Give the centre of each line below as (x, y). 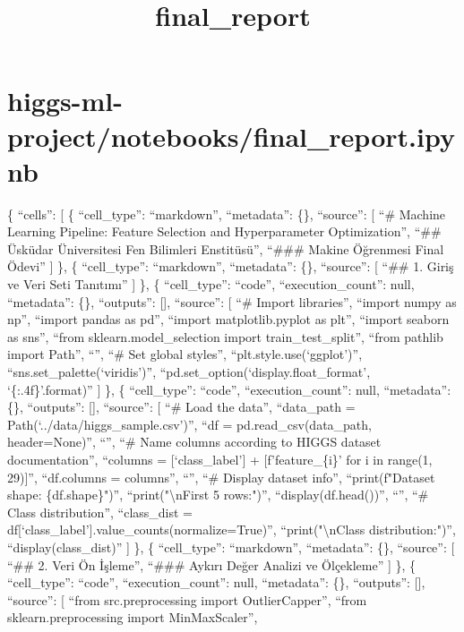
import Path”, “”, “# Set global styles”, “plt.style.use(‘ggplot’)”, (185, 354)
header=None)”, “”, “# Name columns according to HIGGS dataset (194, 442)
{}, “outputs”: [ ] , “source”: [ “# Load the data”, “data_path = (181, 407)
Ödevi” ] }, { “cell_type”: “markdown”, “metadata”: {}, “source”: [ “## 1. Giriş (231, 266)
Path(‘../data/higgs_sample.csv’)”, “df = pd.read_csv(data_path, (189, 424)
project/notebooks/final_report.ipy (231, 136)
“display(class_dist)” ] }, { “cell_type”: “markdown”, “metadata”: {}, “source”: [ (231, 547)
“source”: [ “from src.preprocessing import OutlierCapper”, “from (187, 599)
